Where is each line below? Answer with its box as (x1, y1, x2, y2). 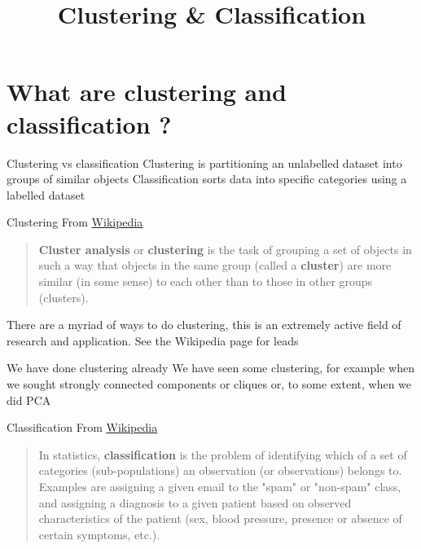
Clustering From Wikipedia (7, 213, 143, 231)
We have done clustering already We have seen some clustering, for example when (7, 359, 414, 376)
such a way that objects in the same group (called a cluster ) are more (38, 257, 392, 274)
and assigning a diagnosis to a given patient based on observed (38, 494, 352, 511)
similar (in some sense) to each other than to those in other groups (38, 273, 373, 290)
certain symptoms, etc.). (38, 525, 160, 542)
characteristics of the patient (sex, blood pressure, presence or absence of (38, 510, 402, 527)
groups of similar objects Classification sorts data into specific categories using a (7, 170, 407, 187)
